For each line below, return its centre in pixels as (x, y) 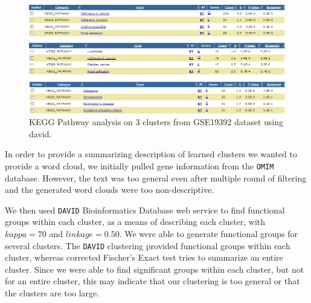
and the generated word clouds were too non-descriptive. (110, 190)
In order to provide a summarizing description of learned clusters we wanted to (151, 154)
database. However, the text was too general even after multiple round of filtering (156, 178)
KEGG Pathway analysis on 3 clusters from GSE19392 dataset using (156, 122)
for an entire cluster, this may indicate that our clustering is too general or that (152, 281)
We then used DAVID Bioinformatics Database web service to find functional (145, 210)
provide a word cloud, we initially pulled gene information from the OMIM (139, 165)
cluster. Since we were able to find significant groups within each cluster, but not (155, 269)
